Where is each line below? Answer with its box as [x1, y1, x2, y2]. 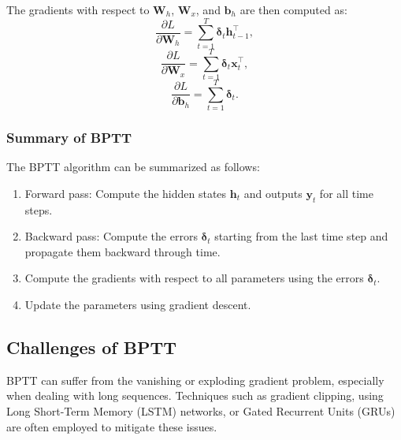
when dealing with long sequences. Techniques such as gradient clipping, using [6, 387, 384, 404]
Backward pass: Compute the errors [24, 228, 198, 244]
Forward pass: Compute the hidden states [24, 185, 227, 201]
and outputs [243, 185, 303, 201]
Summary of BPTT [6, 127, 132, 147]
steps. [24, 201, 53, 218]
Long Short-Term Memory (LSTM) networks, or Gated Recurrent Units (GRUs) [6, 402, 395, 419]
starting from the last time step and [214, 228, 388, 244]
